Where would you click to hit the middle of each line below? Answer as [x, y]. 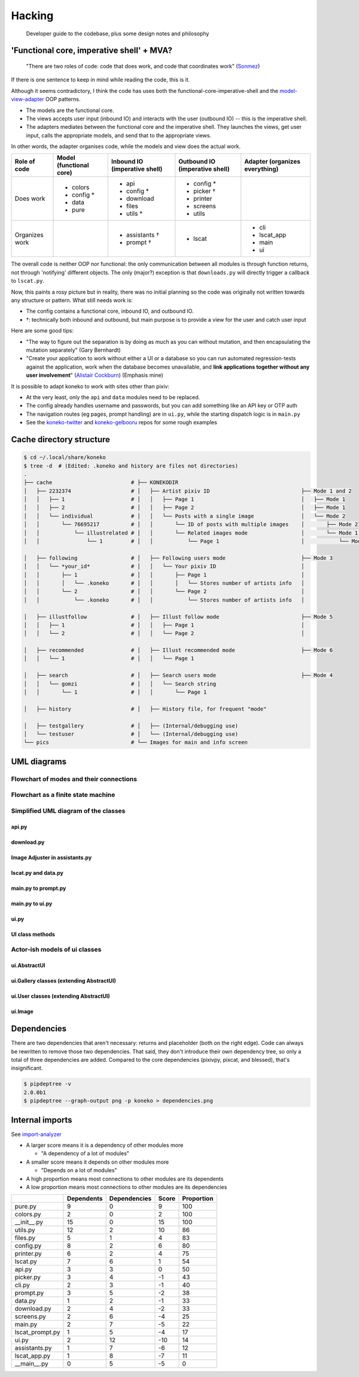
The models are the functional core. [70, 110]
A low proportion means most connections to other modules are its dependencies [127, 1187]
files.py [25, 1238]
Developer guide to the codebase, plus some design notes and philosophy [118, 34]
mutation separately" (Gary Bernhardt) [73, 350]
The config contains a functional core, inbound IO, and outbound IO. [110, 311]
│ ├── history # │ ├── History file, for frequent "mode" [145, 709]
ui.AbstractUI [28, 965]
